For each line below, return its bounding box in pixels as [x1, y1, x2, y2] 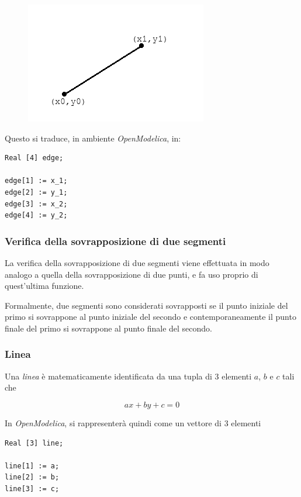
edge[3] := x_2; [5, 199, 68, 208]
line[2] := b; [5, 473, 60, 482]
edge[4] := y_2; [5, 211, 68, 220]
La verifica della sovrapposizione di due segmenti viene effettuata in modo [5, 256, 269, 268]
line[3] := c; [5, 484, 60, 493]
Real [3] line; [5, 439, 64, 447]
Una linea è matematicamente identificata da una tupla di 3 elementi [5, 370, 252, 382]
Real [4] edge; [5, 154, 64, 163]
